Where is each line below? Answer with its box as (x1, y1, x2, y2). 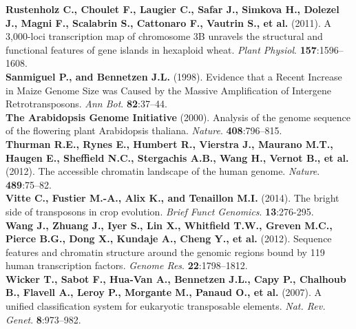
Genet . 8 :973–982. (6, 312, 81, 326)
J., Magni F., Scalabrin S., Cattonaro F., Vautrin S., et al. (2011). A (6, 15, 331, 30)
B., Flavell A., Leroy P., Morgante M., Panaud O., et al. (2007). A (6, 285, 322, 299)
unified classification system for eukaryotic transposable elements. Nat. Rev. (6, 299, 326, 313)
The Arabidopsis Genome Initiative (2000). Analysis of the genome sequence (6, 109, 351, 124)
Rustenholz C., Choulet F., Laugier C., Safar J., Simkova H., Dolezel (6, 2, 339, 16)
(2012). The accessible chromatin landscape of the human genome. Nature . (6, 164, 320, 178)
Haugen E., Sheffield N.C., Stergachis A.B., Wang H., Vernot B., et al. (6, 150, 349, 164)
